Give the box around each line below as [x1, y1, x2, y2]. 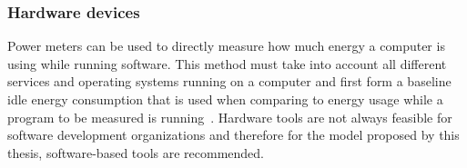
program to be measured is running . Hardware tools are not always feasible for [7, 107, 452, 126]
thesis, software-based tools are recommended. [7, 143, 265, 162]
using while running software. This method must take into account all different [7, 54, 447, 73]
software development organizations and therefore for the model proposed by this [7, 125, 460, 144]
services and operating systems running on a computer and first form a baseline [7, 72, 452, 91]
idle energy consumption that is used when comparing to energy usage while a [7, 90, 443, 108]
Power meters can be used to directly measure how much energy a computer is [7, 36, 445, 55]
